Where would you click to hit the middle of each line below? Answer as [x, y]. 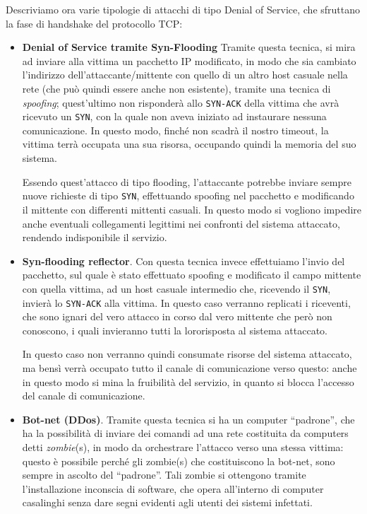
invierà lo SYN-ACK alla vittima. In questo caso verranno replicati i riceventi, [186, 302]
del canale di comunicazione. [84, 396]
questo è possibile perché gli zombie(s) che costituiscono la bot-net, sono [179, 461]
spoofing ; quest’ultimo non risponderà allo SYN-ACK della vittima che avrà [181, 102]
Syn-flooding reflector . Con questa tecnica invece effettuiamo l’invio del [183, 261]
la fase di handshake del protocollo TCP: [94, 23]
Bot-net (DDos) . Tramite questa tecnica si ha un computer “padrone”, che [188, 419]
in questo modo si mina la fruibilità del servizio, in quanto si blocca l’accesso [188, 381]
